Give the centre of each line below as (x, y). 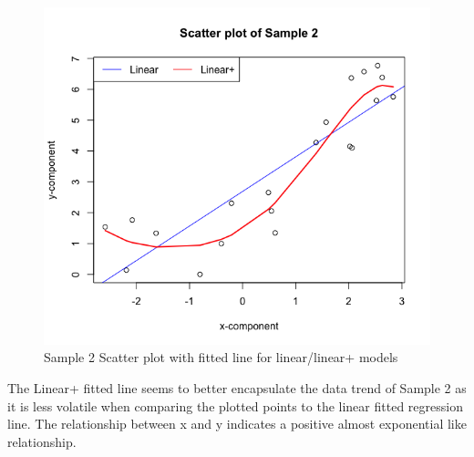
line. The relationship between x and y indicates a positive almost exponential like (237, 424)
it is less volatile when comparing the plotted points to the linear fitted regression (235, 405)
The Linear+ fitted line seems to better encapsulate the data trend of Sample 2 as (237, 387)
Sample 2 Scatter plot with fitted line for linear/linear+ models (221, 357)
